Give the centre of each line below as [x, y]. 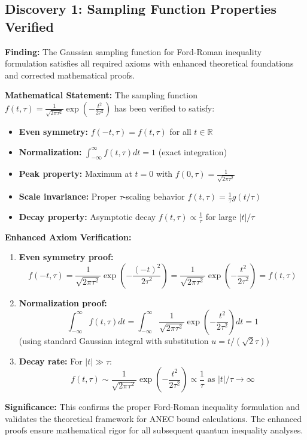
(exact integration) [193, 151]
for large [221, 216]
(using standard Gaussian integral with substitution [114, 340]
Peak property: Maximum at [75, 174]
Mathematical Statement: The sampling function [101, 95]
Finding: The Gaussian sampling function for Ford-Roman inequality [133, 51]
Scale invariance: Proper [68, 196]
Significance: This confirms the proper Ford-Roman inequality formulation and [152, 407]
